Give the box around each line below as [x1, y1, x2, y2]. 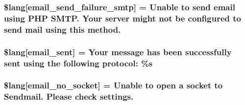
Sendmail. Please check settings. [4, 90, 134, 103]
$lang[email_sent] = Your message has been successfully [4, 45, 232, 58]
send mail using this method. [4, 23, 121, 35]
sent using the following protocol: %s [4, 57, 153, 69]
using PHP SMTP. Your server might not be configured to [4, 12, 241, 24]
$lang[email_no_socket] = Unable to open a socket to [4, 79, 223, 91]
